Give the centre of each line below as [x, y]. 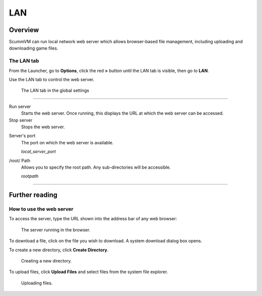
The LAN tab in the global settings [55, 90]
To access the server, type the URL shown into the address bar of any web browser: [93, 219]
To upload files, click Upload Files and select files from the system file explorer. [89, 272]
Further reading [33, 195]
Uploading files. [37, 283]
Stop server [21, 120]
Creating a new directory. [47, 261]
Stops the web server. [43, 127]
